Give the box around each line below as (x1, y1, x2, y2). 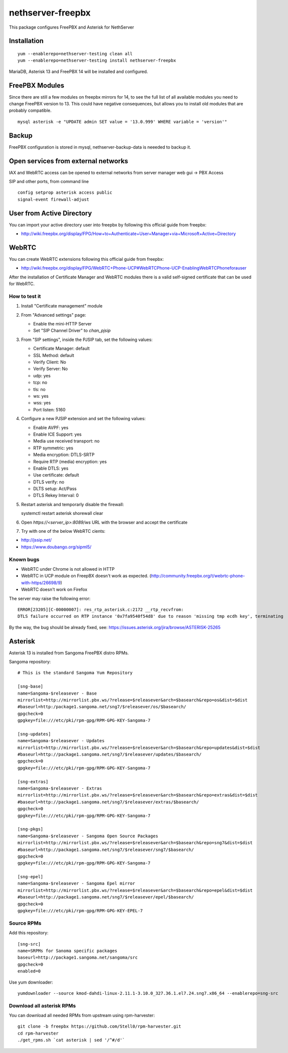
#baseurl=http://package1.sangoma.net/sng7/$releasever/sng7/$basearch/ (17, 847, 194, 852)
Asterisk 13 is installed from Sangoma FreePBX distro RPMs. (9, 650, 129, 656)
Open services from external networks (9, 157, 128, 165)
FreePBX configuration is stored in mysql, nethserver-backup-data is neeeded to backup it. (9, 144, 192, 150)
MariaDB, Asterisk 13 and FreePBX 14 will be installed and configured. (9, 68, 148, 74)
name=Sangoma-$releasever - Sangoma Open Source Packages (17, 833, 159, 839)
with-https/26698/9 (21, 579, 61, 585)
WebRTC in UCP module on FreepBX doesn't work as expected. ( (21, 573, 151, 579)
